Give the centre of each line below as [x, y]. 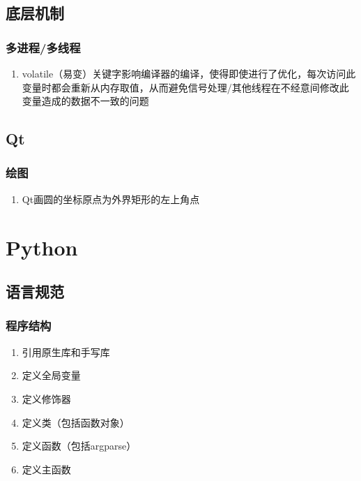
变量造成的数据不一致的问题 [85, 101]
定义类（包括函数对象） [76, 422]
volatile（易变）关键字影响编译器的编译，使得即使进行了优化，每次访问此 [189, 73]
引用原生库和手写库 [66, 351]
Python [42, 247]
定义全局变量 [51, 375]
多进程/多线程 [43, 47]
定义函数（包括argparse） [79, 446]
